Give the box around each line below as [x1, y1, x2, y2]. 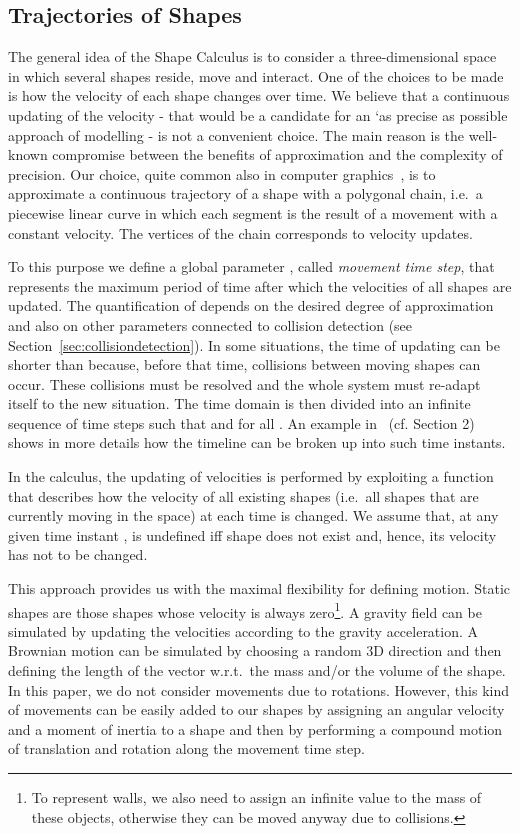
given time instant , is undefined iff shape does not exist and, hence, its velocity [8, 524, 497, 545]
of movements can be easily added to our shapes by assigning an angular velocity [8, 699, 505, 720]
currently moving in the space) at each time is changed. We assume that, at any [8, 505, 499, 526]
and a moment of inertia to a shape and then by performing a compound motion [8, 718, 503, 739]
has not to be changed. [8, 544, 148, 565]
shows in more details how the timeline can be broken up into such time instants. [8, 432, 506, 453]
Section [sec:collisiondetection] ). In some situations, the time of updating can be [8, 334, 500, 355]
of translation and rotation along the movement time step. [8, 738, 365, 759]
